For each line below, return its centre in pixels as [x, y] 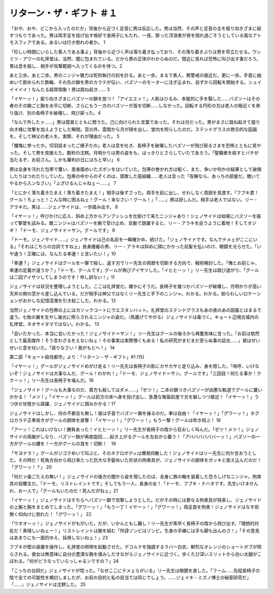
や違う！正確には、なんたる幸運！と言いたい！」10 [63, 254]
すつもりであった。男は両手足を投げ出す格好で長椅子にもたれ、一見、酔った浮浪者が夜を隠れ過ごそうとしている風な [131, 35]
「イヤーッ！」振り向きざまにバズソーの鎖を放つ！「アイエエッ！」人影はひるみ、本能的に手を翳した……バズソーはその [135, 99]
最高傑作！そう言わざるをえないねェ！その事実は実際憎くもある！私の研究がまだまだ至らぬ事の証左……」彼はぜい [141, 341]
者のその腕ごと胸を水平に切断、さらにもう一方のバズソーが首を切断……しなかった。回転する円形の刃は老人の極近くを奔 [135, 106]
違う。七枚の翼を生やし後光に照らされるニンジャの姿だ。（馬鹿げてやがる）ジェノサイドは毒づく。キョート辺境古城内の [134, 317]
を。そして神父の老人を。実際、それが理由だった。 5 [64, 136]
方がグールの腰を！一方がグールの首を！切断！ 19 [63, 444]
